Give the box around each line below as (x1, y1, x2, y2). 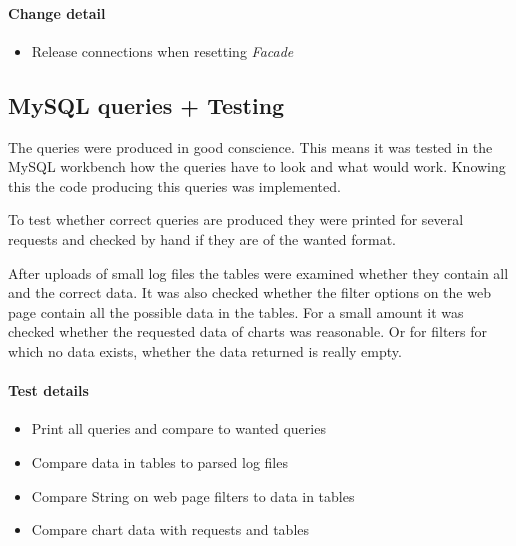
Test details (8, 380, 89, 401)
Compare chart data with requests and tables (31, 519, 310, 540)
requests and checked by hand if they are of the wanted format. (8, 228, 396, 249)
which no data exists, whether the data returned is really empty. (8, 340, 402, 361)
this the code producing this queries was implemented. (8, 175, 341, 196)
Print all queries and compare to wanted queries (31, 418, 326, 439)
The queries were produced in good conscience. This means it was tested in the (8, 136, 493, 157)
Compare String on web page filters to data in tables (31, 485, 355, 506)
